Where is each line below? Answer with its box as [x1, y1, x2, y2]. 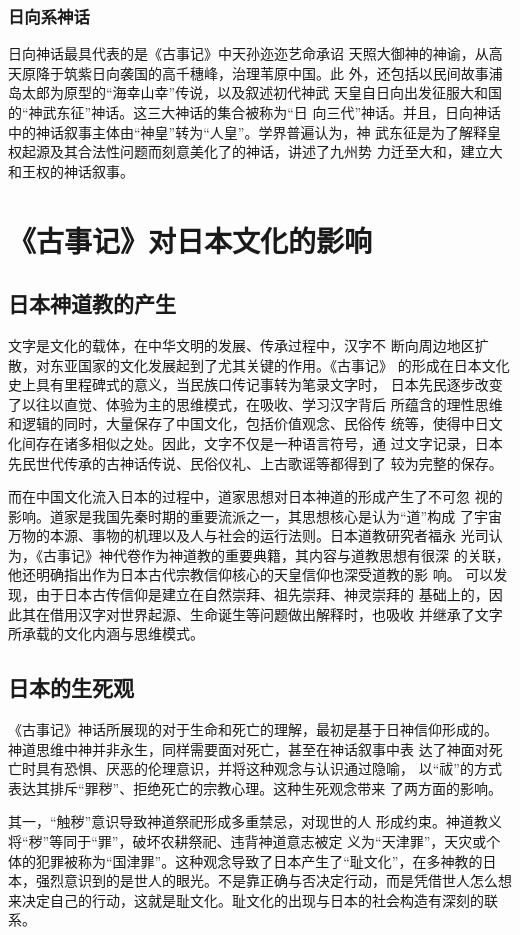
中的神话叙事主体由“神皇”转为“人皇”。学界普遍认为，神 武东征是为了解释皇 [8, 121, 502, 142]
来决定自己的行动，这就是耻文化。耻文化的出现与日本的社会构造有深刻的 [8, 889, 484, 910]
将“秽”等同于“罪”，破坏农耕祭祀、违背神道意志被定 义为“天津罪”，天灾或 [8, 831, 487, 852]
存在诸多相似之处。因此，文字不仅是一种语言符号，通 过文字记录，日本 [35, 432, 503, 453]
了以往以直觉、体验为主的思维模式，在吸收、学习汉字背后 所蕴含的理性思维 [8, 393, 503, 414]
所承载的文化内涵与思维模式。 [8, 623, 204, 644]
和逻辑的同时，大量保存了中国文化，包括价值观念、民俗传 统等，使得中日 [8, 413, 489, 434]
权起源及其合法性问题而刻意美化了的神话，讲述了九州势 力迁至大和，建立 [8, 141, 489, 162]
